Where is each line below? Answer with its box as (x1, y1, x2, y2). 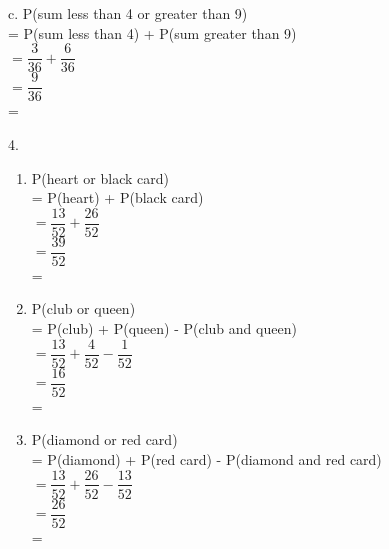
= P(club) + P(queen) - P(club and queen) (31, 318, 297, 338)
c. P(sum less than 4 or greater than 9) (8, 3, 248, 23)
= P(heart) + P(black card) (31, 187, 204, 208)
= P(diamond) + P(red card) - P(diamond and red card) (31, 448, 382, 469)
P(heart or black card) (31, 167, 170, 188)
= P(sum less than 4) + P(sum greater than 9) (8, 22, 297, 43)
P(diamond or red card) (31, 429, 178, 450)
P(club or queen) (31, 298, 136, 319)
